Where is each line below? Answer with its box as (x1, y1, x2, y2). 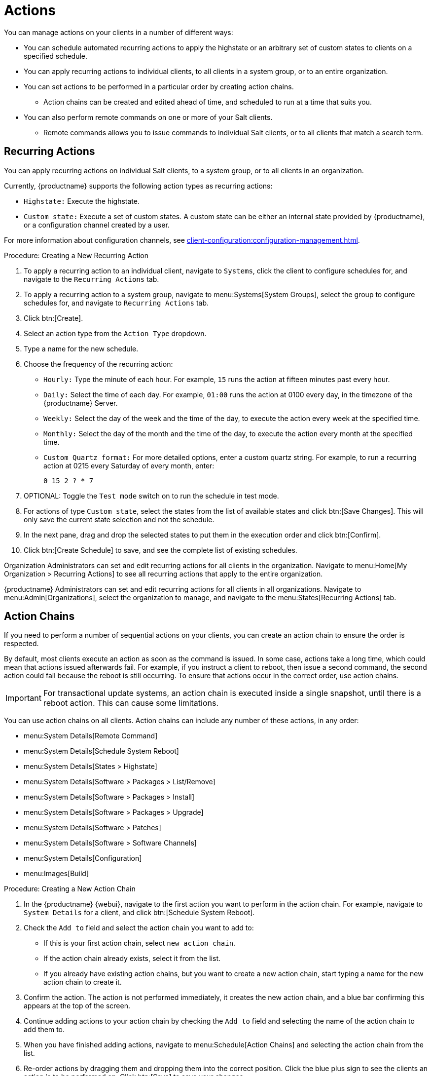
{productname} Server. (43, 398, 118, 407)
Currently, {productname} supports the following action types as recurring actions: (4, 181, 273, 190)
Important (5, 693, 41, 703)
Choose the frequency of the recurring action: (24, 359, 173, 368)
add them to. (24, 1025, 65, 1034)
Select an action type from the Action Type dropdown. (24, 329, 207, 338)
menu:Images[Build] (24, 869, 89, 878)
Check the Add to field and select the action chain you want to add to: (24, 923, 254, 932)
